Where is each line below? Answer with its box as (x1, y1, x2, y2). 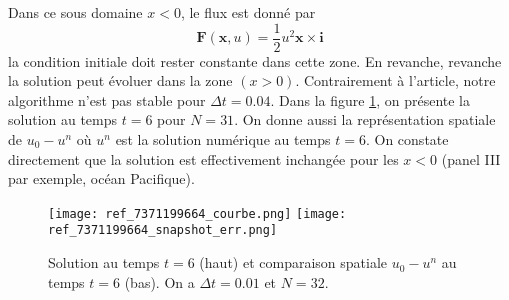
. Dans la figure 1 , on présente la (270, 89, 470, 110)
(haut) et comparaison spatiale (199, 252, 388, 273)
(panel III (441, 148, 501, 169)
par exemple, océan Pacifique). (8, 168, 195, 189)
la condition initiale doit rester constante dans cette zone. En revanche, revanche (8, 50, 502, 71)
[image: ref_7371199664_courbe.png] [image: (48, 206, 347, 221)
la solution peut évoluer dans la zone (8, 70, 233, 91)
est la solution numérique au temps (115, 129, 331, 150)
